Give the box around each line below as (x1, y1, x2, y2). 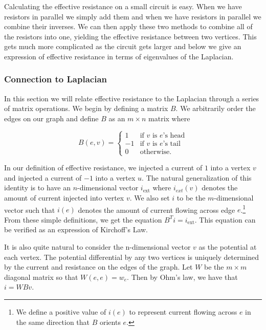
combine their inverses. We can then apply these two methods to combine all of (4, 21, 253, 32)
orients (99, 316, 121, 327)
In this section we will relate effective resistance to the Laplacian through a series (4, 93, 259, 103)
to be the (176, 192, 206, 203)
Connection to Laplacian (4, 73, 107, 85)
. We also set (129, 192, 170, 203)
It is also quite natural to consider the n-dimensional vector (4, 241, 191, 252)
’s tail (163, 140, 181, 147)
